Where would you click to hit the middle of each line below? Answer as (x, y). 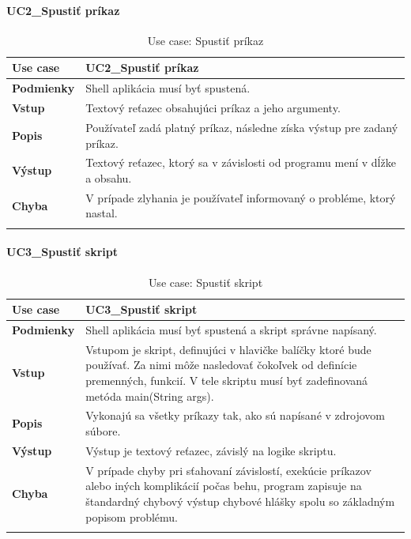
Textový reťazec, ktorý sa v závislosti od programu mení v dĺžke (241, 162)
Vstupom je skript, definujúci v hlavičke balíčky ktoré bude (228, 349)
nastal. (102, 213)
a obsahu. (109, 177)
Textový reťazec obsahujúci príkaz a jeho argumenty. (213, 108)
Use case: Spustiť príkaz (205, 40)
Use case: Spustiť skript (205, 282)
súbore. (103, 431)
